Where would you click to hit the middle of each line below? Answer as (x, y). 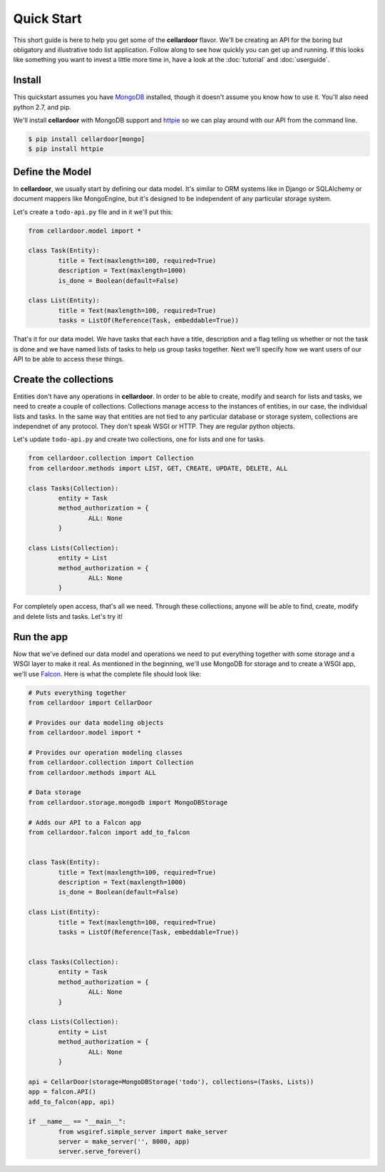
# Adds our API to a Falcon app (85, 822)
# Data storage (55, 792)
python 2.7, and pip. (42, 107)
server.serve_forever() (100, 1152)
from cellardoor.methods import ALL (92, 772)
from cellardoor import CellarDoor (90, 703)
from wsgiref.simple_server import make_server (143, 1131)
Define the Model (52, 171)
